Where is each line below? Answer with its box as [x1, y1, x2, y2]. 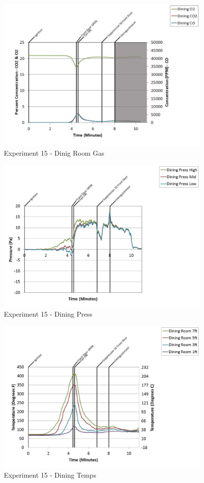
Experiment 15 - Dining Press [4, 309, 93, 319]
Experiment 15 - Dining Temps [4, 470, 96, 480]
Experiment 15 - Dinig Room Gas [4, 148, 104, 158]
